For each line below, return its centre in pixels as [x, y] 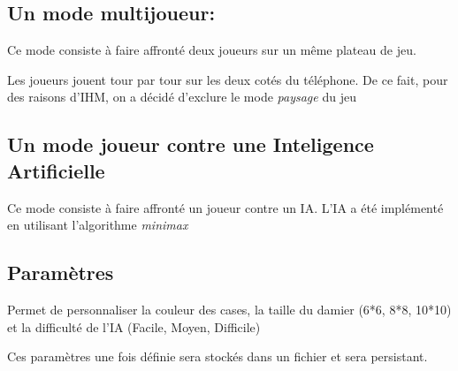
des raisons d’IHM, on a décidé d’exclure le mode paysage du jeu [182, 97]
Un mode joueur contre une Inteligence [191, 144]
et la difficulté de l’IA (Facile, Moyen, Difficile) [134, 326]
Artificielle [56, 170]
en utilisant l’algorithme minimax [98, 225]
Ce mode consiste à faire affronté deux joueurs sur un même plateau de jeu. [212, 50]
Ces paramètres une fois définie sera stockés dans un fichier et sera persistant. [218, 356]
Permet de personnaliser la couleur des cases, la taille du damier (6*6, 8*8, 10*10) [229, 309]
